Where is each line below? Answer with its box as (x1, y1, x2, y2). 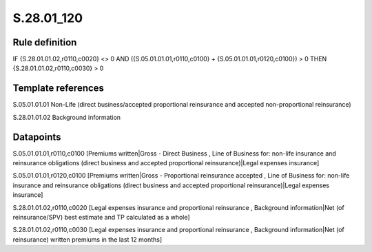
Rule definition (12, 36, 77, 48)
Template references (12, 83, 105, 94)
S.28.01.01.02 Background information (12, 113, 121, 121)
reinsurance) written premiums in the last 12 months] (12, 235, 163, 244)
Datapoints (12, 131, 61, 143)
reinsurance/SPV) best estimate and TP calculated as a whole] (12, 213, 190, 221)
